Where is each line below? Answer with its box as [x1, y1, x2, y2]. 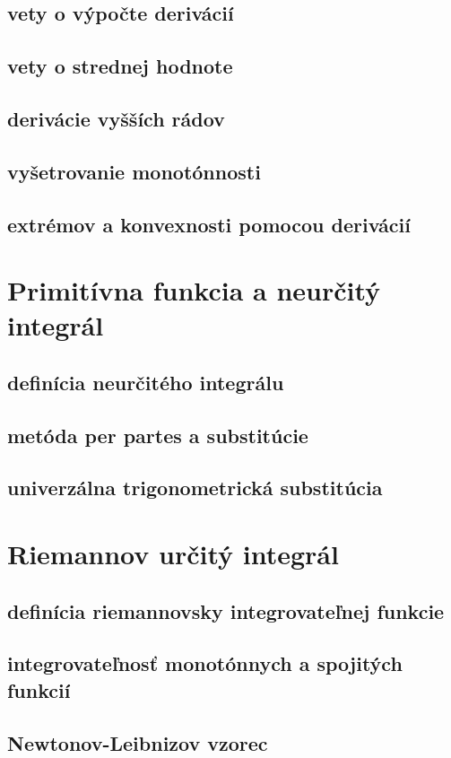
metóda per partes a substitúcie [7, 421, 308, 449]
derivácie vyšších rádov [7, 104, 225, 132]
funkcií [7, 675, 71, 703]
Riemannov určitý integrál [7, 536, 339, 571]
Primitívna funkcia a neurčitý [7, 272, 381, 309]
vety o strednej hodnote [7, 52, 233, 80]
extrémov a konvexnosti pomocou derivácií [7, 210, 411, 238]
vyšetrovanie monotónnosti [7, 157, 261, 185]
